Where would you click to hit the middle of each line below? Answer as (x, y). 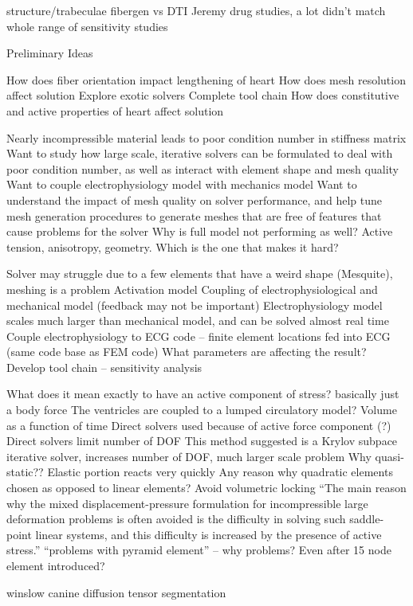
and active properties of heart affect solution (115, 110)
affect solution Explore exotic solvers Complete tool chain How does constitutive (203, 95)
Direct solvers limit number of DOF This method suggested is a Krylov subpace (202, 441)
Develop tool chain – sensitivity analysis (104, 367)
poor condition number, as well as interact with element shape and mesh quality (203, 168)
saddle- (367, 519)
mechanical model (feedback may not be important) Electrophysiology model (195, 305)
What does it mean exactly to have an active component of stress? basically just (203, 394)
